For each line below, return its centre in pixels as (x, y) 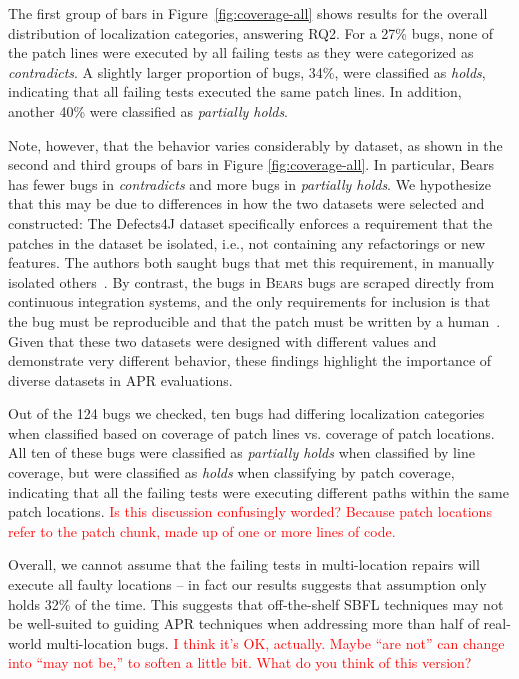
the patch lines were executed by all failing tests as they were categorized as (241, 52)
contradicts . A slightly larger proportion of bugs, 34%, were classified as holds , (247, 71)
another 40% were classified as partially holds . (148, 110)
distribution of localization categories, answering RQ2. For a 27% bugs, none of (251, 32)
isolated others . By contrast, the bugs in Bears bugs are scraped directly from (251, 281)
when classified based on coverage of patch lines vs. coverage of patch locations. (251, 432)
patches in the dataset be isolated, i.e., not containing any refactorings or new (247, 242)
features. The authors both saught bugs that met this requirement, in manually (251, 262)
